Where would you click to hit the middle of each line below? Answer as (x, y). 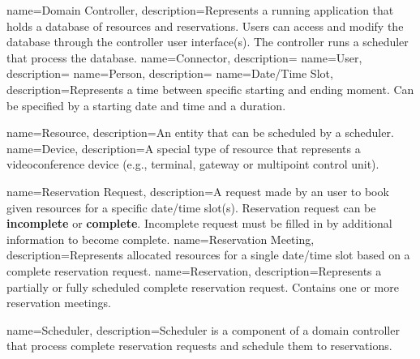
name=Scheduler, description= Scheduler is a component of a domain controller (203, 329)
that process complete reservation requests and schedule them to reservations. (199, 346)
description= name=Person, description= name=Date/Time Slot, (170, 73)
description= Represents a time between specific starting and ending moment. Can (210, 89)
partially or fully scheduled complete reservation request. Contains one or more (203, 286)
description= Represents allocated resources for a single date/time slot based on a (208, 255)
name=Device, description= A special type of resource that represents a (184, 148)
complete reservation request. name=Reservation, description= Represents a (194, 270)
